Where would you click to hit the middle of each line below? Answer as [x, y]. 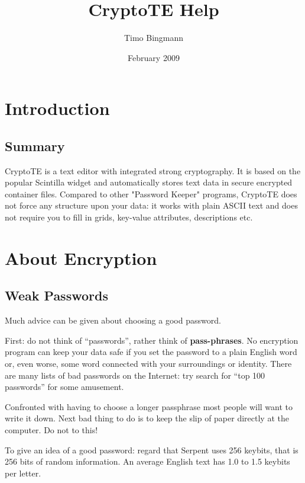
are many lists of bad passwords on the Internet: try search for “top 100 [135, 375]
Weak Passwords [56, 295]
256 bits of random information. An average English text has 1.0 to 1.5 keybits [147, 461]
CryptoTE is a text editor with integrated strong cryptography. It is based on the [153, 170]
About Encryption [81, 258]
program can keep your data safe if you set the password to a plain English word [151, 352]
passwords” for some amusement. [64, 387]
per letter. [23, 473]
